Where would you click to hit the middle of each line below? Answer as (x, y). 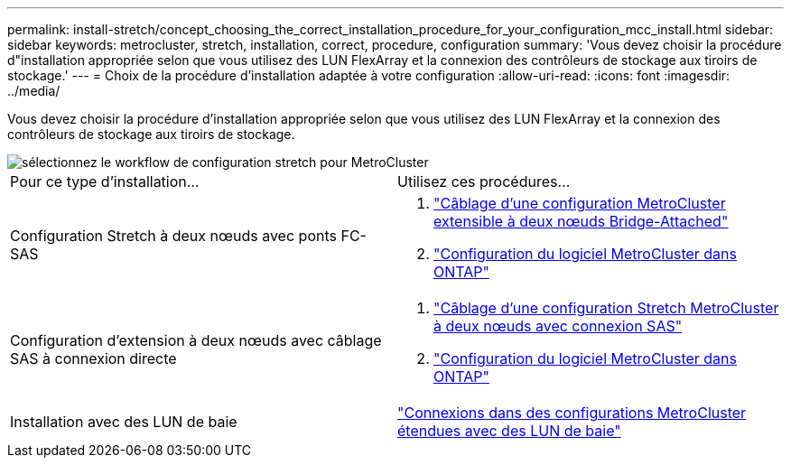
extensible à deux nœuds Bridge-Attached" (581, 221)
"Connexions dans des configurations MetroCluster (572, 413)
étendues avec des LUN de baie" (509, 431)
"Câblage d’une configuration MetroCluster (580, 203)
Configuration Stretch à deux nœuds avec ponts (173, 236)
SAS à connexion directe (93, 358)
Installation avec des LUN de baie (124, 422)
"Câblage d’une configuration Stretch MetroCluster (606, 308)
